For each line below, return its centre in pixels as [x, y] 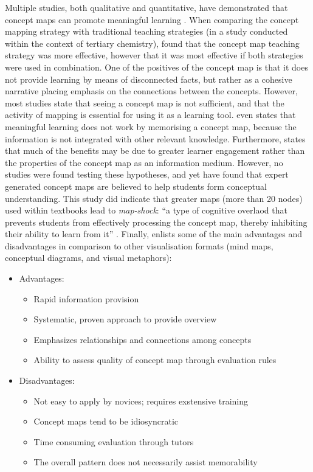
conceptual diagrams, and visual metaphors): [88, 258]
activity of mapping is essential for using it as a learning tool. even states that [150, 115]
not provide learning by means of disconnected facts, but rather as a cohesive [149, 79]
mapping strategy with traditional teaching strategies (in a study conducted [146, 31]
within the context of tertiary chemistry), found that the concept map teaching [152, 43]
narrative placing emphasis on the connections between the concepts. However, [151, 91]
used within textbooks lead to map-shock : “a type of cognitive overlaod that [146, 210]
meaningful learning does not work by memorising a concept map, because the [151, 126]
